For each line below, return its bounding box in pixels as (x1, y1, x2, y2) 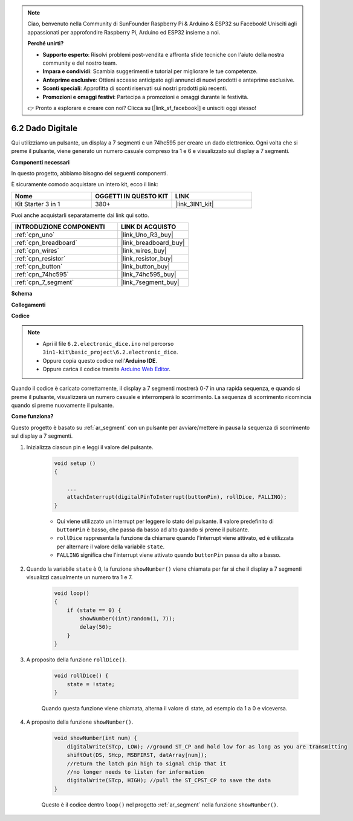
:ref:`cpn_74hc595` (15, 270, 69, 279)
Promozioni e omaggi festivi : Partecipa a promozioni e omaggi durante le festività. (42, 93, 249, 100)
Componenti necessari (11, 158, 70, 166)
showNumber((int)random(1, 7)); (79, 615, 175, 622)
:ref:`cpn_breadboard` (15, 239, 78, 247)
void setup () (54, 459, 96, 467)
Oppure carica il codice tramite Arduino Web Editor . (42, 365, 171, 372)
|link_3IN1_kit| (175, 200, 214, 208)
